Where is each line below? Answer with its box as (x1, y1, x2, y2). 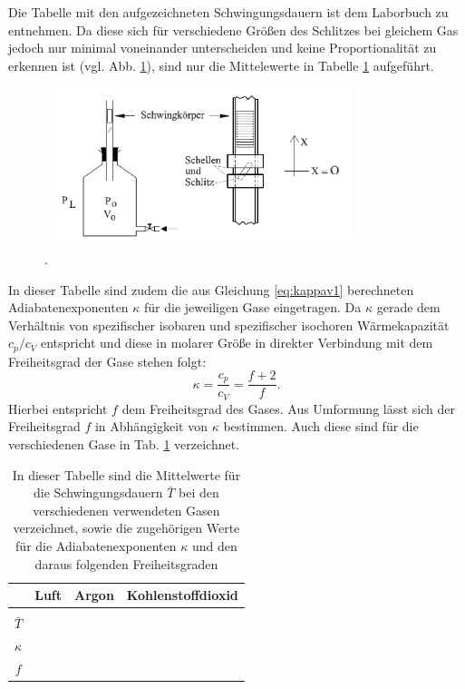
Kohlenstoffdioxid (126, 586, 238, 605)
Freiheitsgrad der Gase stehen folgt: (8, 351, 207, 370)
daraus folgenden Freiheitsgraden (34, 554, 218, 573)
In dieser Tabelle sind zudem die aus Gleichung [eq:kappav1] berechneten (8, 280, 414, 299)
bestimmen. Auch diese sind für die (223, 417, 419, 436)
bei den (179, 483, 219, 502)
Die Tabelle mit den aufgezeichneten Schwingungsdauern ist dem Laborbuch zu (8, 3, 449, 21)
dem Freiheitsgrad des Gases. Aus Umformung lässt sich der (121, 399, 456, 418)
